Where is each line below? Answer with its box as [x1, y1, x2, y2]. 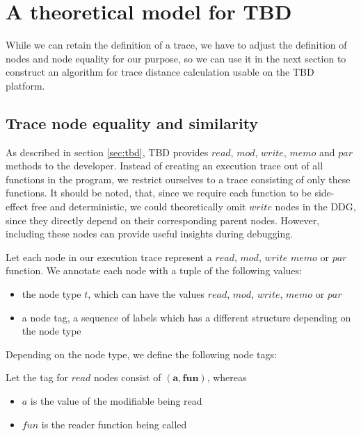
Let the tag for [6, 370, 69, 385]
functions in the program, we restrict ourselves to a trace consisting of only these [6, 171, 351, 186]
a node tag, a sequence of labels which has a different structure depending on [22, 310, 351, 324]
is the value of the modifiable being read [30, 394, 202, 408]
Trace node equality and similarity [6, 112, 259, 133]
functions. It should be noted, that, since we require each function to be [6, 185, 312, 200]
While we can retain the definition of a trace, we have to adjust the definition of [6, 37, 347, 52]
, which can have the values [88, 287, 204, 301]
